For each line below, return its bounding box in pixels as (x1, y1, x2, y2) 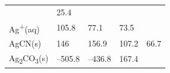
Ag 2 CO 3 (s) (9, 51, 49, 65)
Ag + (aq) (9, 21, 40, 35)
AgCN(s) (9, 37, 41, 49)
